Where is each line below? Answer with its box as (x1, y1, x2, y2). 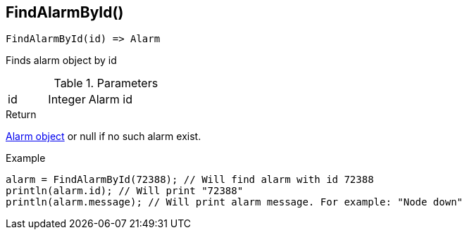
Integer (48, 92, 86, 107)
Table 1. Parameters (54, 76, 158, 91)
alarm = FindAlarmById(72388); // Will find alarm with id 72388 (6, 174, 374, 186)
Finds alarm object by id (6, 54, 117, 67)
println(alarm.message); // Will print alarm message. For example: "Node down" (6, 196, 463, 208)
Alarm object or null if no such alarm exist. (6, 130, 201, 143)
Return (6, 108, 37, 121)
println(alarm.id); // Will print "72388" (6, 185, 244, 197)
